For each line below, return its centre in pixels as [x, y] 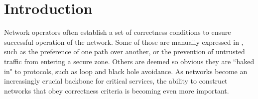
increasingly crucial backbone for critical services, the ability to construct [116, 81]
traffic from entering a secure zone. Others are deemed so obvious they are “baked [129, 61]
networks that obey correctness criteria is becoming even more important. [117, 90]
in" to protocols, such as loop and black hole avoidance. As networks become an [126, 71]
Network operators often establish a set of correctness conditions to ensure [118, 32]
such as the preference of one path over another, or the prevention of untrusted [125, 51]
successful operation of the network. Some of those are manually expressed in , [124, 42]
